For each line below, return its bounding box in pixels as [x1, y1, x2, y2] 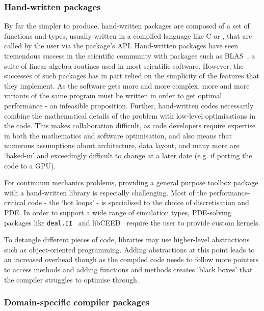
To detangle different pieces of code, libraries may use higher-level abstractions [4, 234, 250, 245]
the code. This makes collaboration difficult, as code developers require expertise [4, 120, 256, 131]
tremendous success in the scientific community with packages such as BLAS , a [4, 50, 255, 61]
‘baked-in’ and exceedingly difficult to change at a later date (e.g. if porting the [4, 150, 252, 160]
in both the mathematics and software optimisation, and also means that [4, 130, 232, 140]
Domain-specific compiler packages [4, 296, 150, 308]
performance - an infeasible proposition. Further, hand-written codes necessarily [4, 100, 254, 110]
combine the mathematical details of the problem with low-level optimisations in [4, 110, 255, 121]
